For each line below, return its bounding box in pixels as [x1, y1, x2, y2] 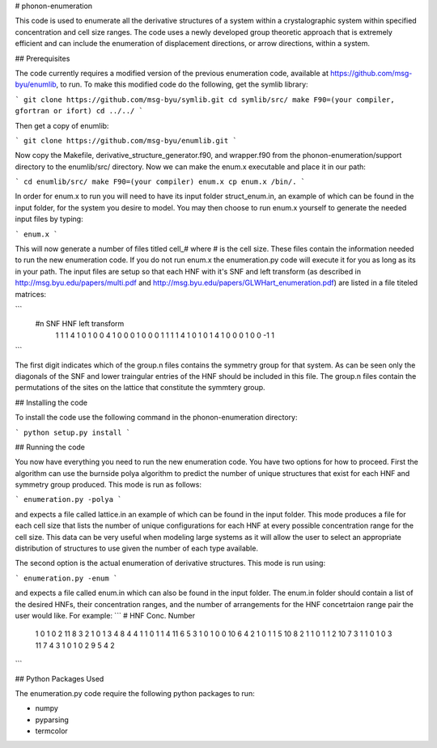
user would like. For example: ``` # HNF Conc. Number [15, 610, 196, 620]
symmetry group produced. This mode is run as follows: [15, 480, 202, 490]
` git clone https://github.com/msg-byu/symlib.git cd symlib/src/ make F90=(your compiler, [15, 95, 396, 104]
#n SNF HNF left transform [35, 319, 125, 329]
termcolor [35, 726, 68, 736]
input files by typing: [15, 215, 84, 224]
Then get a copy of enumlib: [15, 121, 109, 130]
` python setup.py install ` [15, 427, 131, 437]
